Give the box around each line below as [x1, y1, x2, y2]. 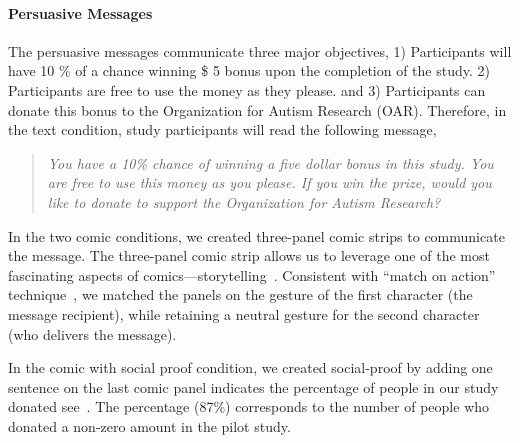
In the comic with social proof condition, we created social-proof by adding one [8, 357, 493, 378]
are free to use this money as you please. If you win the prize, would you [47, 172, 492, 193]
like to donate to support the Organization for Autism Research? [47, 191, 441, 212]
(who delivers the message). [8, 323, 177, 344]
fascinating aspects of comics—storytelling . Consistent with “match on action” [8, 264, 496, 285]
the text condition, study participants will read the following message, [8, 119, 437, 140]
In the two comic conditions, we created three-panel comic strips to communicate [8, 225, 505, 246]
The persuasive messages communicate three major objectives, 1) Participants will [8, 40, 512, 61]
